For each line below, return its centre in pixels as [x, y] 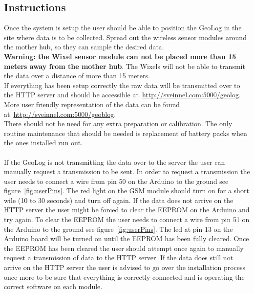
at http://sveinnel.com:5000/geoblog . [60, 114]
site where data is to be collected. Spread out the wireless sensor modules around [125, 37]
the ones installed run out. [43, 143]
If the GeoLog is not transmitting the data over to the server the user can [115, 162]
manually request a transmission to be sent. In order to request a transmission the [127, 171]
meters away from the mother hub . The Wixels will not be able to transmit [125, 66]
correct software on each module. [53, 286]
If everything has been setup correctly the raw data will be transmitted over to [122, 85]
